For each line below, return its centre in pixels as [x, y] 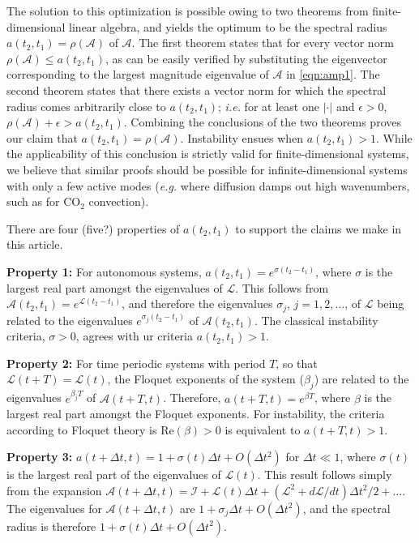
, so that [297, 363]
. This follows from [282, 287]
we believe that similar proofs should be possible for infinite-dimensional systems [207, 169]
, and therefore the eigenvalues [197, 304]
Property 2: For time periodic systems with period [136, 363]
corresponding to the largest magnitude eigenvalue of [138, 74]
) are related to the [361, 379]
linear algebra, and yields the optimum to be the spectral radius [228, 26]
